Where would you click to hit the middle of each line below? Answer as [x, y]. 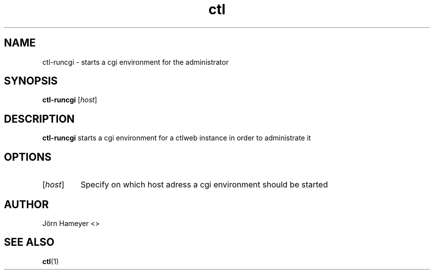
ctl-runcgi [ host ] [70, 100]
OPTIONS [28, 157]
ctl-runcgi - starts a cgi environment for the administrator [136, 62]
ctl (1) [51, 261]
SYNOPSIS [31, 81]
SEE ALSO [29, 242]
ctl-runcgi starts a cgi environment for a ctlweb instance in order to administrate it [177, 138]
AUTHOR [27, 204]
